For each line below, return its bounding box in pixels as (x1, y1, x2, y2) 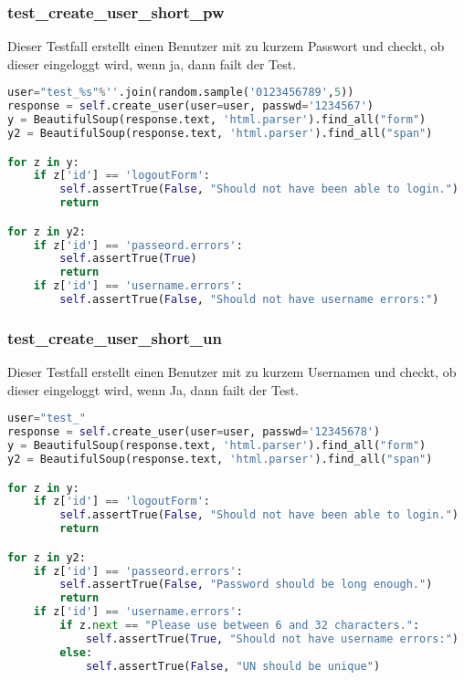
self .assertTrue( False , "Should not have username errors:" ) (59, 293, 439, 307)
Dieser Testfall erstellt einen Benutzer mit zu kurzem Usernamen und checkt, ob (7, 362, 457, 382)
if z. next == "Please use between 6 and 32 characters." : (59, 619, 420, 633)
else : (59, 645, 93, 659)
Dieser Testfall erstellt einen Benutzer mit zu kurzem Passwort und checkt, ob (7, 37, 445, 56)
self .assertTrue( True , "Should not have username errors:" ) (85, 632, 459, 645)
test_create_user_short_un (7, 326, 222, 349)
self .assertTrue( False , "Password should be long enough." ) (59, 578, 433, 591)
